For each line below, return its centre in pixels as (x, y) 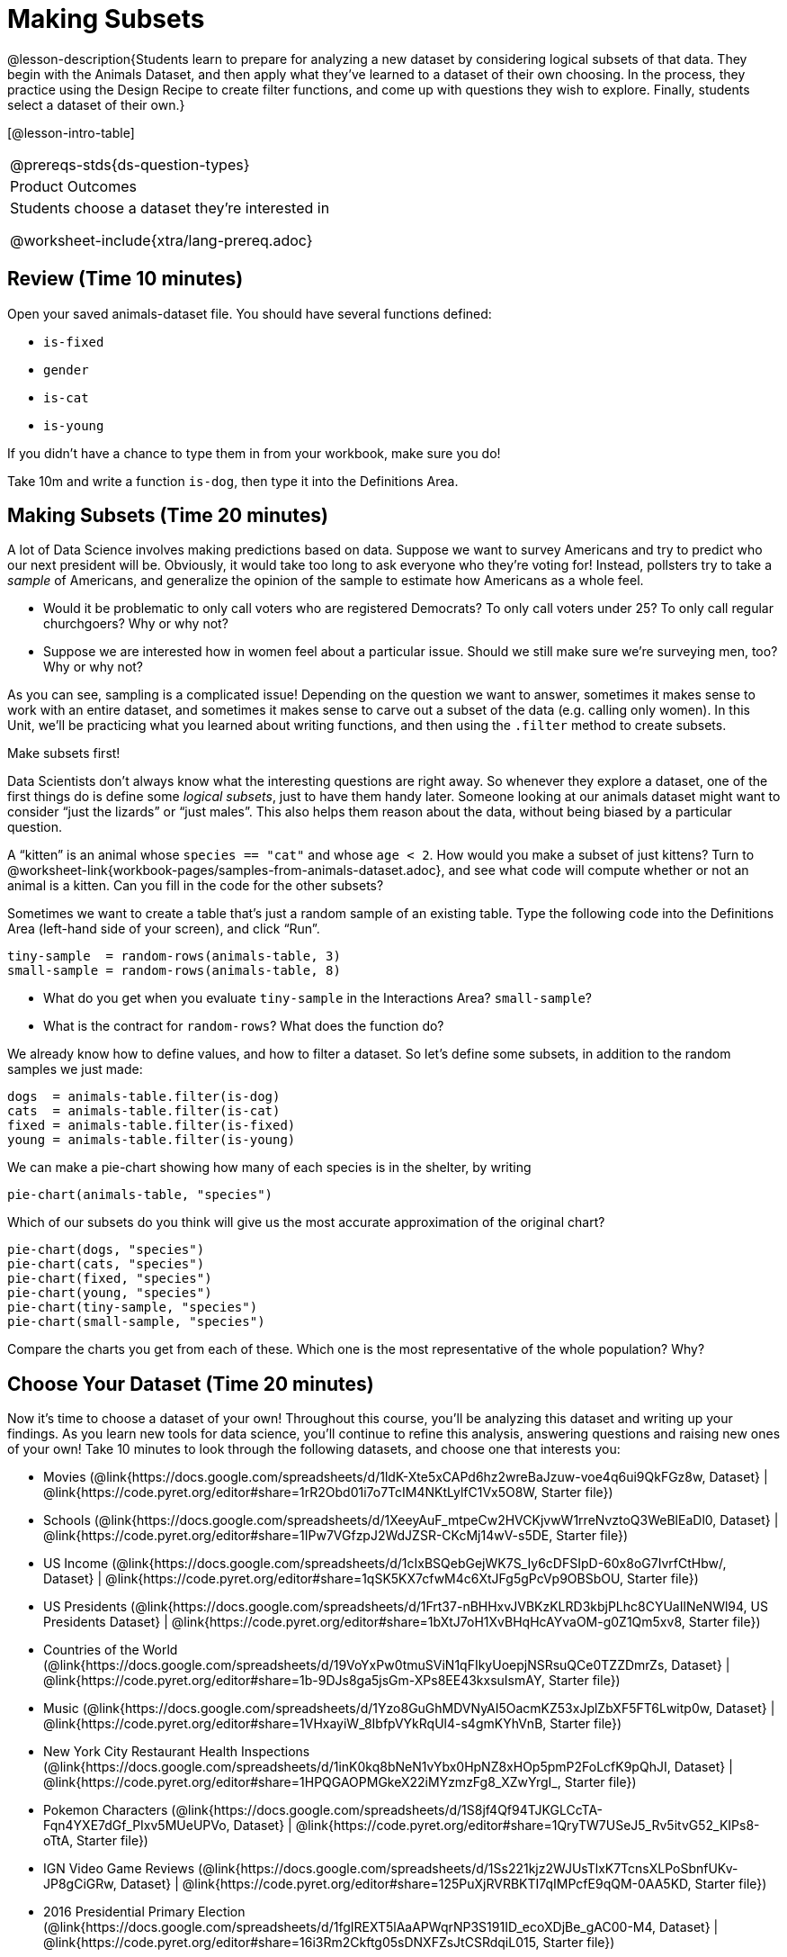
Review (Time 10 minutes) (125, 279)
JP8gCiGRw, (80, 1884)
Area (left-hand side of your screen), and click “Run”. (164, 929)
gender (66, 370)
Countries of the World (111, 1650)
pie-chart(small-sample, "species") (136, 1322)
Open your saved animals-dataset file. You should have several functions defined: (250, 313)
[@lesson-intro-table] (71, 132)
